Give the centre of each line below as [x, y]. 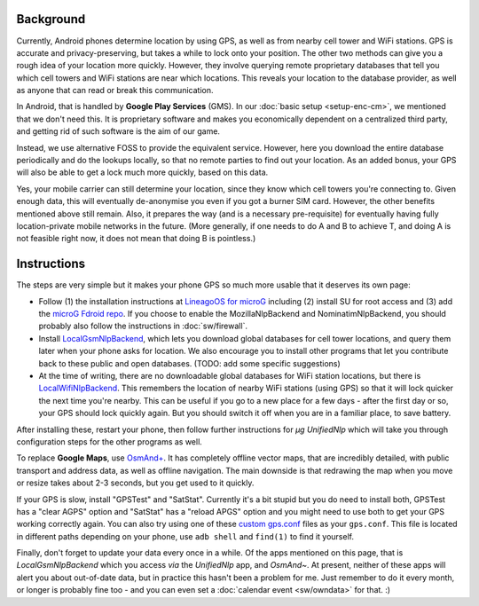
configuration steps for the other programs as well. [110, 441]
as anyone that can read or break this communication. [115, 91]
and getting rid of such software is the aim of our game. [118, 131]
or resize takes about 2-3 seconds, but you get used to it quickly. [135, 483]
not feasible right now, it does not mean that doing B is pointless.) [136, 239]
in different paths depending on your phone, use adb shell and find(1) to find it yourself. [185, 536]
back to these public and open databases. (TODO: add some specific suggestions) [189, 363]
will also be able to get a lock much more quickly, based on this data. [142, 172]
